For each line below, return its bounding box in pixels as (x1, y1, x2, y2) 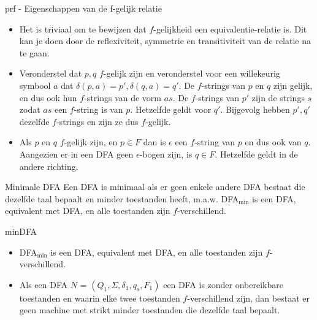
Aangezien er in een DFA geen (19, 147, 134, 160)
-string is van (74, 103, 123, 116)
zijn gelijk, (273, 78, 313, 91)
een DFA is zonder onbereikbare (163, 278, 283, 291)
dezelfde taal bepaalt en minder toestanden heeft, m (5, 192, 201, 205)
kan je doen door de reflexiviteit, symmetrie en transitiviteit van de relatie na (19, 34, 311, 47)
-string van (194, 135, 235, 148)
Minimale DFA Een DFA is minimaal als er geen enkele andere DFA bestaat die (5, 180, 305, 193)
